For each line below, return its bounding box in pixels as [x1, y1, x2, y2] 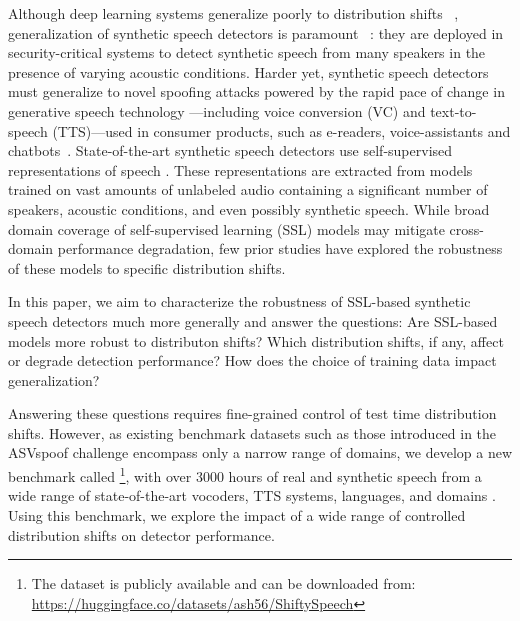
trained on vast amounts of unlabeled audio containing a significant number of [8, 179, 488, 200]
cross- [449, 218, 484, 239]
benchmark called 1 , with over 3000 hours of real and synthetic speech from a [8, 463, 482, 486]
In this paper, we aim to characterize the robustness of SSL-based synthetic [8, 291, 471, 312]
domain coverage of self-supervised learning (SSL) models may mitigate [8, 218, 445, 239]
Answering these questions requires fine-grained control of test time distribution [8, 403, 497, 424]
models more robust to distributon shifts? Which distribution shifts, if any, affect [8, 330, 504, 351]
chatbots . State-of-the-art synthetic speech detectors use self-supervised [8, 140, 453, 161]
